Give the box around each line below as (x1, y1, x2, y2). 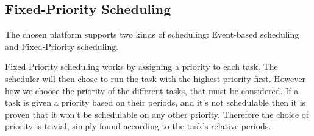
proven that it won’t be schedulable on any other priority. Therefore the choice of (5, 107, 309, 120)
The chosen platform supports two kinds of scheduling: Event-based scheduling (5, 28, 299, 41)
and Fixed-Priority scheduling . (5, 39, 119, 52)
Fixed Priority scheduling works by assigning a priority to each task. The (5, 60, 278, 73)
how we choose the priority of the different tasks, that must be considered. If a (5, 84, 299, 97)
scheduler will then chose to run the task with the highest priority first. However (5, 72, 305, 84)
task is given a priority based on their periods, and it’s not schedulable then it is (5, 96, 306, 109)
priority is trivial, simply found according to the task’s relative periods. (5, 120, 271, 132)
